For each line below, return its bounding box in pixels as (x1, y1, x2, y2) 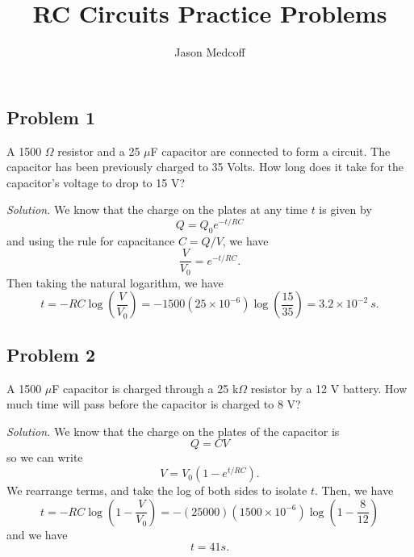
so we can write (6, 449, 83, 466)
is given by (319, 201, 372, 218)
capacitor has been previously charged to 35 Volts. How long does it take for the (6, 158, 404, 175)
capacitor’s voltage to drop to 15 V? (6, 174, 186, 191)
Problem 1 (6, 104, 95, 129)
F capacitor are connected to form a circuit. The (150, 142, 391, 159)
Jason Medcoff (174, 44, 245, 61)
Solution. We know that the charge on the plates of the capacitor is (6, 422, 340, 439)
